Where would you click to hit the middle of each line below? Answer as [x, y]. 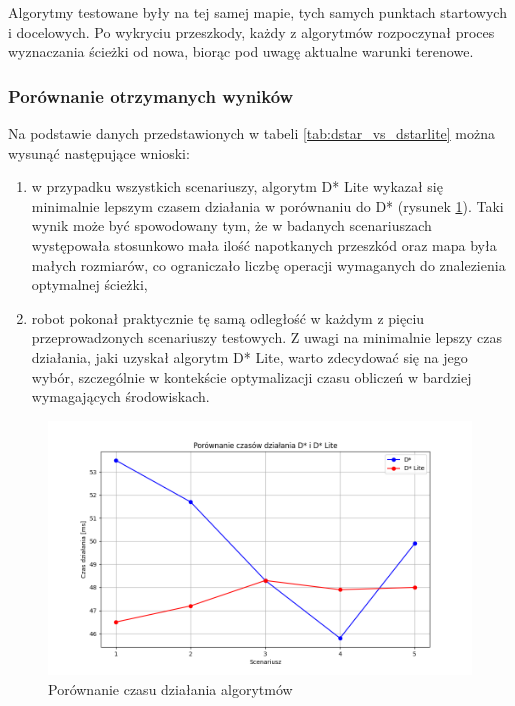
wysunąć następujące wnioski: [99, 152]
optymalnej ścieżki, [89, 284]
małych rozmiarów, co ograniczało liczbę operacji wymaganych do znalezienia [268, 264]
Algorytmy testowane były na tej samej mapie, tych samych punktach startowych [257, 12]
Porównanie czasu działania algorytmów [170, 688]
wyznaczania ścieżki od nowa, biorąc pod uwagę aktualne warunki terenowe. [241, 51]
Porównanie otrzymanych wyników [151, 95]
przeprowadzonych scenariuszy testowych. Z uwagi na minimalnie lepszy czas [267, 337]
